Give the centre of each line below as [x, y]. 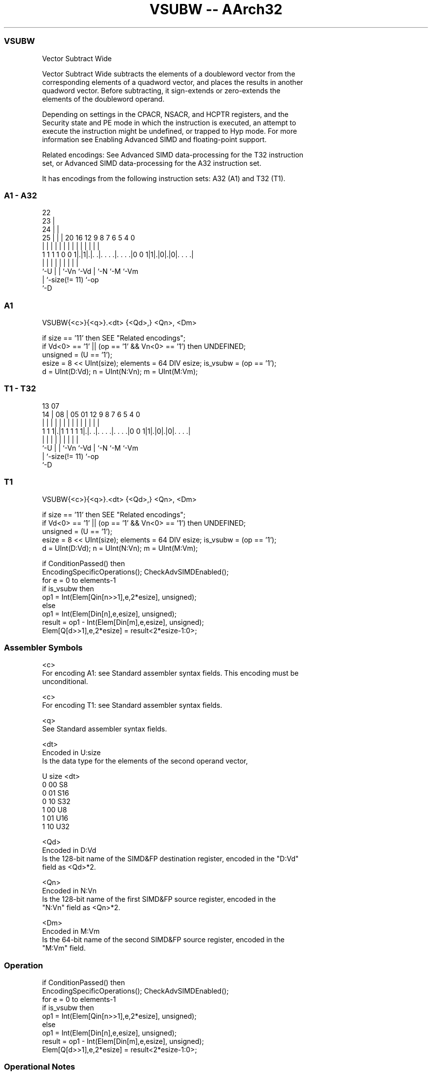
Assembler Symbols [43, 647]
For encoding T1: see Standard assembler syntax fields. [132, 705]
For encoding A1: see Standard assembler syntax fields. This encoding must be [170, 673]
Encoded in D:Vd [69, 850]
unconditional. [65, 682]
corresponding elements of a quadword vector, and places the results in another [173, 82]
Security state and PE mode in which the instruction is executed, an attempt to [169, 122]
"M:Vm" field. [64, 948]
